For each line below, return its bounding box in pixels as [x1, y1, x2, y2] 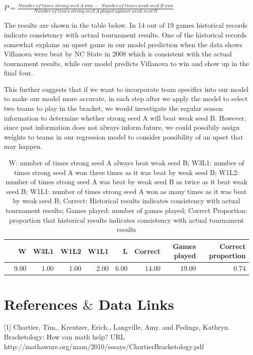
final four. [4, 68, 33, 78]
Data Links [98, 294, 174, 314]
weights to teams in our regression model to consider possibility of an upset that [4, 131, 243, 142]
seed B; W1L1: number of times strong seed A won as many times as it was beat [6, 186, 247, 196]
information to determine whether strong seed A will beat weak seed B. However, [4, 112, 246, 123]
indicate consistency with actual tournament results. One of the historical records [4, 29, 247, 39]
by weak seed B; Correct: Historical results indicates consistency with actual [13, 195, 240, 206]
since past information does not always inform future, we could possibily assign [4, 122, 240, 132]
